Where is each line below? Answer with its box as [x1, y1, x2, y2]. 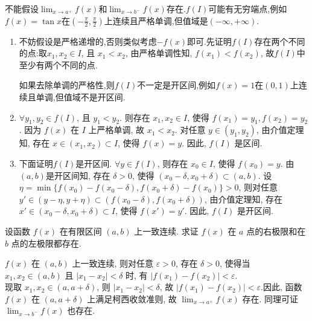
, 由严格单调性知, [125, 47, 193, 59]
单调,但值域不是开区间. [36, 90, 126, 103]
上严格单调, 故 [88, 123, 145, 136]
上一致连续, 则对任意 [72, 257, 154, 270]
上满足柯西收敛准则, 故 [87, 292, 177, 305]
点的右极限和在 [246, 224, 306, 237]
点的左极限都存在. [11, 236, 81, 249]
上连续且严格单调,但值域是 [104, 14, 208, 27]
